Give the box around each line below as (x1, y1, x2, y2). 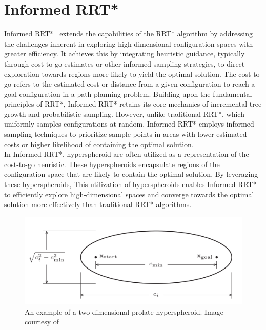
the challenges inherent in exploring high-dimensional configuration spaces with (4, 38, 253, 49)
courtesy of (25, 316, 59, 327)
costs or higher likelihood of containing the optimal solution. (4, 138, 194, 149)
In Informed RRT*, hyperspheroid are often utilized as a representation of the (4, 149, 249, 159)
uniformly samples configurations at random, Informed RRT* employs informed (4, 118, 254, 129)
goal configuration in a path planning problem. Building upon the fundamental (4, 88, 252, 99)
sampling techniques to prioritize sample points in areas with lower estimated (4, 129, 247, 139)
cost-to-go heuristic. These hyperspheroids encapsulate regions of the (4, 158, 220, 169)
